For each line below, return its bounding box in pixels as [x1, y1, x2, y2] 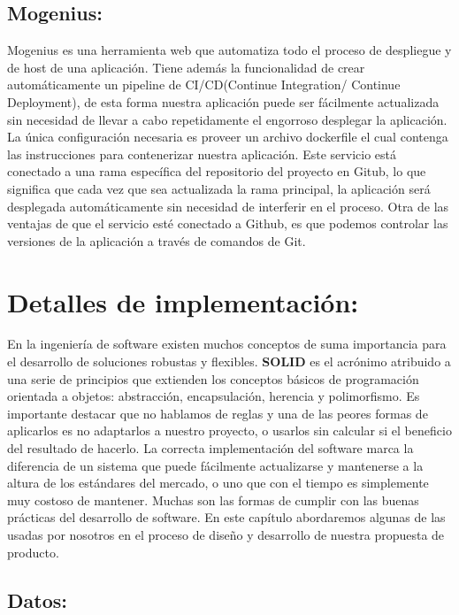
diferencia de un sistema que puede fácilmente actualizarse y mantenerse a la [7, 456, 424, 474]
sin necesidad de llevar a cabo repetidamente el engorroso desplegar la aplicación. [7, 110, 448, 128]
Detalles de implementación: [7, 283, 359, 319]
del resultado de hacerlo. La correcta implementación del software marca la [7, 439, 414, 457]
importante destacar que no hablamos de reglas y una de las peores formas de [7, 404, 428, 422]
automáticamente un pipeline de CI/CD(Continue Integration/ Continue [7, 75, 401, 94]
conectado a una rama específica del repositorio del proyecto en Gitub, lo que [7, 162, 426, 181]
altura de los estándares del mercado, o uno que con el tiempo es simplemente [7, 473, 429, 492]
